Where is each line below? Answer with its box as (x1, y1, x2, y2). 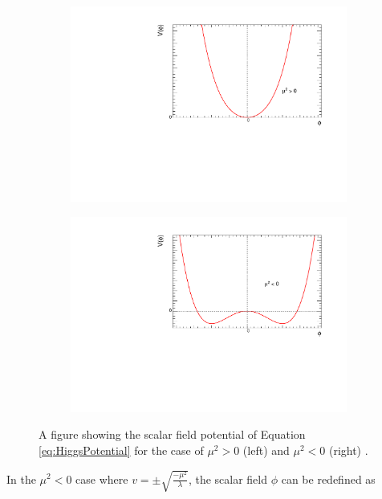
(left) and (242, 442, 290, 458)
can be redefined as (281, 470, 376, 487)
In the (6, 470, 36, 487)
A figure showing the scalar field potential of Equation (39, 426, 306, 443)
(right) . (328, 442, 368, 458)
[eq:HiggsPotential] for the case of (39, 442, 204, 458)
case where (75, 470, 128, 487)
